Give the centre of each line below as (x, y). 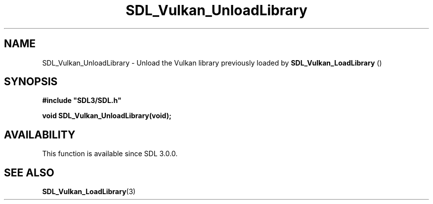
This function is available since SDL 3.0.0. (110, 154)
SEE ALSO (29, 172)
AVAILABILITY (40, 135)
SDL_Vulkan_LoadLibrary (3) (89, 192)
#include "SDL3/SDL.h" (82, 101)
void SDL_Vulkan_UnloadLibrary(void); (107, 116)
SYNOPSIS (31, 82)
